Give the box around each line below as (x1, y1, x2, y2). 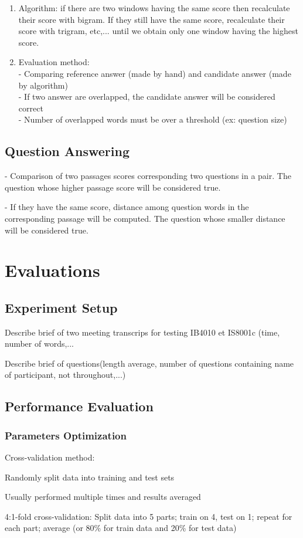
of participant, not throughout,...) (5, 368, 126, 381)
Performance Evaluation (5, 397, 154, 415)
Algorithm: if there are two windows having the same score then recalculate (18, 2, 290, 13)
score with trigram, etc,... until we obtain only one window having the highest (18, 25, 298, 37)
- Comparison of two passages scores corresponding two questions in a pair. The (5, 170, 291, 182)
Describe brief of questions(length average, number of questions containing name (5, 357, 294, 369)
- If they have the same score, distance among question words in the (5, 201, 249, 213)
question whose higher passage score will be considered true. (5, 181, 221, 193)
